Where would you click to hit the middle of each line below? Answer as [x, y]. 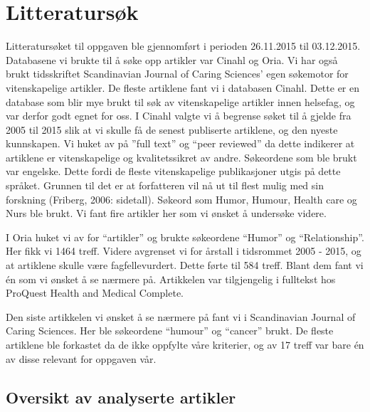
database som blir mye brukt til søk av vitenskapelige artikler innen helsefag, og [180, 101]
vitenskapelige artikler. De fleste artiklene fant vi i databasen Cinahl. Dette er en [183, 87]
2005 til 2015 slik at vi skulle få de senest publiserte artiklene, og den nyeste [172, 129]
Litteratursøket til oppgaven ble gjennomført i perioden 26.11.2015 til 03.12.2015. [183, 46]
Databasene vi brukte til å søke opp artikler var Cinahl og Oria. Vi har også [172, 59]
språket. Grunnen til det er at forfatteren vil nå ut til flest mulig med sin [165, 185]
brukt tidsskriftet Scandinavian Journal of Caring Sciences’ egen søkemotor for [177, 74]
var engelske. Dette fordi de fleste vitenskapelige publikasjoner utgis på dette [173, 171]
